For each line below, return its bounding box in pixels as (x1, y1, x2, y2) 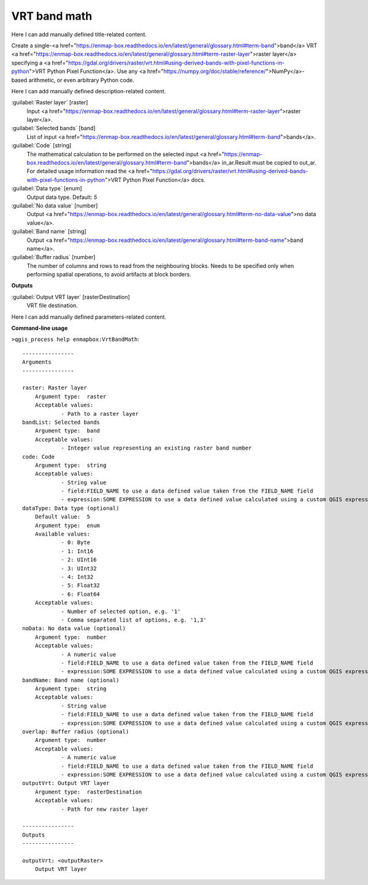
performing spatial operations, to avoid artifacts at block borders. (26, 271, 191, 278)
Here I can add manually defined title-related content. (11, 31, 147, 38)
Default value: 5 (34, 513, 91, 520)
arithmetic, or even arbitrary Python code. (28, 76, 134, 84)
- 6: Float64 (61, 590, 101, 598)
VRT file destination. (26, 302, 78, 310)
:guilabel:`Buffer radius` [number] (11, 254, 96, 261)
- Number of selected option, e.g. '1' (61, 608, 181, 615)
